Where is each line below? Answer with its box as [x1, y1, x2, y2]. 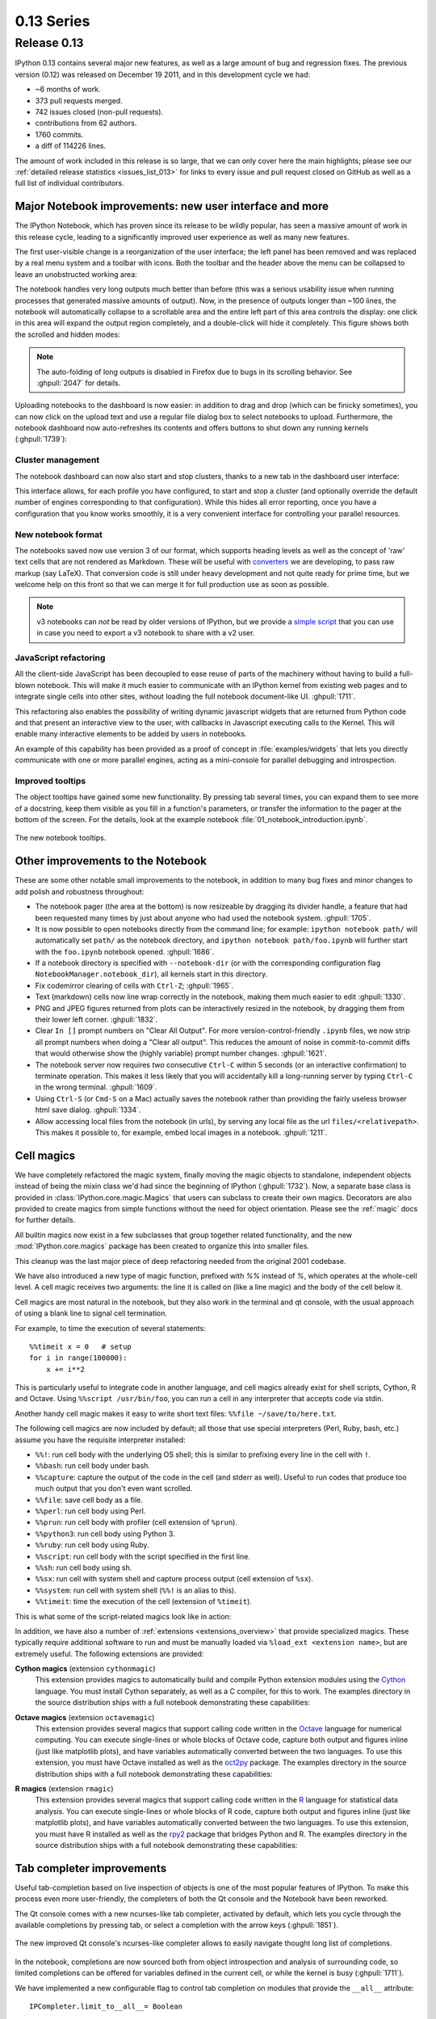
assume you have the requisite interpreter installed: [15, 1434, 186, 1445]
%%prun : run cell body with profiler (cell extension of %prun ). [35, 1517, 238, 1527]
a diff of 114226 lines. [35, 141, 107, 151]
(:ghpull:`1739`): [15, 434, 68, 444]
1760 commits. [35, 129, 84, 139]
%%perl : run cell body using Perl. [35, 1506, 146, 1516]
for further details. [15, 1215, 76, 1225]
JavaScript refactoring [15, 653, 106, 664]
